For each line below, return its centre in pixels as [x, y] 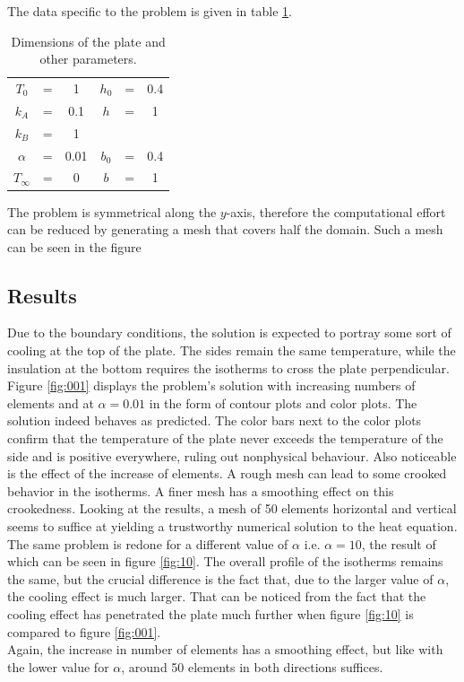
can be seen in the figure [74, 246]
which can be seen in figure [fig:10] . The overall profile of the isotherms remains [225, 561]
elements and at [51, 402]
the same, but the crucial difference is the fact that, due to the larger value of [220, 578]
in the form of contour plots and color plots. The [283, 402]
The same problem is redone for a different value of [148, 543]
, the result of [399, 543]
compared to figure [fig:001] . [84, 631]
